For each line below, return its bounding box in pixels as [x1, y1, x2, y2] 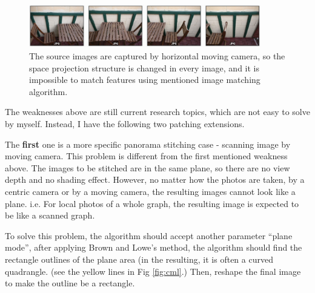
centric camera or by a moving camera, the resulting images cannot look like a [5, 185, 296, 197]
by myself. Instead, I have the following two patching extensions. [5, 117, 245, 130]
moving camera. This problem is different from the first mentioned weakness [5, 150, 288, 162]
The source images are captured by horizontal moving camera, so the [29, 50, 285, 62]
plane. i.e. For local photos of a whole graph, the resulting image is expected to [5, 197, 299, 209]
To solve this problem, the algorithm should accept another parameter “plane [5, 229, 293, 242]
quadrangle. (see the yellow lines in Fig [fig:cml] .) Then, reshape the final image [5, 265, 301, 277]
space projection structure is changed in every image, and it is [29, 61, 260, 74]
